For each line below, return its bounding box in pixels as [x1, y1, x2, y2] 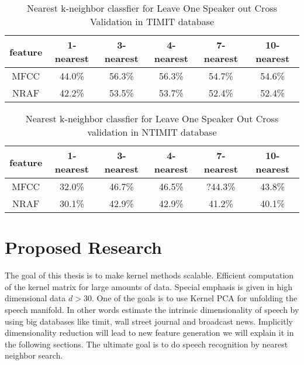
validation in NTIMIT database [87, 125, 217, 139]
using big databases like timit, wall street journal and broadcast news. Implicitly [5, 315, 293, 327]
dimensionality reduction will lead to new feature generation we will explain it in [5, 326, 294, 339]
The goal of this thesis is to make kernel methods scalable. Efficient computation [5, 269, 294, 281]
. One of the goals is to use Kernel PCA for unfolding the [91, 292, 298, 304]
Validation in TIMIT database [89, 15, 215, 28]
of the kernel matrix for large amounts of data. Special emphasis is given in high [5, 280, 293, 292]
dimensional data [5, 292, 66, 304]
